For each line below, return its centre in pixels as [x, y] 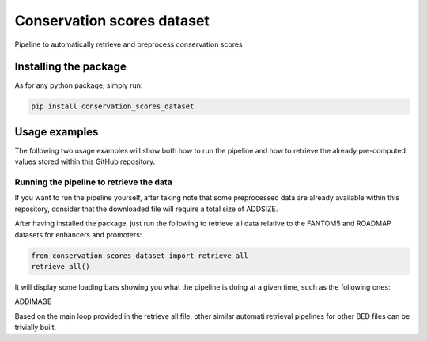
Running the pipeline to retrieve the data [94, 182]
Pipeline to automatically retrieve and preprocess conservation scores [128, 44]
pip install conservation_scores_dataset [113, 106]
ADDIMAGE [33, 301]
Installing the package [70, 67]
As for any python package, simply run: [79, 85]
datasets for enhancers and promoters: [78, 234]
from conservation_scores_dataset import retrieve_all [140, 256]
